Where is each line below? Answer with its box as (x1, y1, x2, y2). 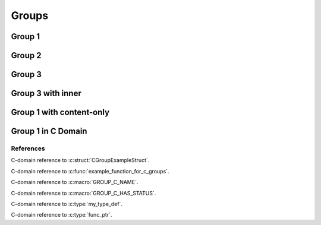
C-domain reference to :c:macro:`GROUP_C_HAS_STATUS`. (11, 189, 156, 197)
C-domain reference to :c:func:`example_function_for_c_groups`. (11, 167, 169, 175)
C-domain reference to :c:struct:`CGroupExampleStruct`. (11, 157, 150, 164)
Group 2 (11, 50, 42, 61)
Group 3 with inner (11, 88, 81, 99)
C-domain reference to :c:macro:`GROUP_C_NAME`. (11, 179, 139, 186)
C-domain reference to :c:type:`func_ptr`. (11, 211, 112, 218)
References (11, 144, 45, 153)
